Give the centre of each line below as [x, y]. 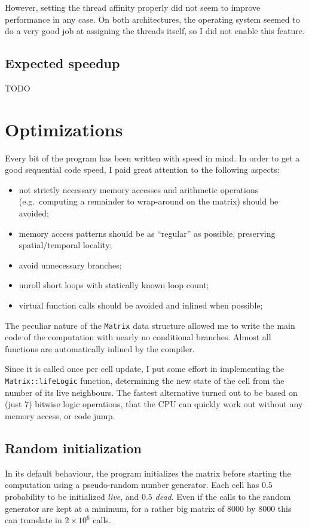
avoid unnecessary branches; [70, 265]
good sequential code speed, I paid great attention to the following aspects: [142, 170]
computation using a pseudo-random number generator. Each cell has [132, 485]
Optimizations [64, 129]
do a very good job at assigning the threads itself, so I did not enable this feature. [155, 31]
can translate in [33, 520]
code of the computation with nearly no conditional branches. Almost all [138, 337]
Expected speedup [62, 63]
